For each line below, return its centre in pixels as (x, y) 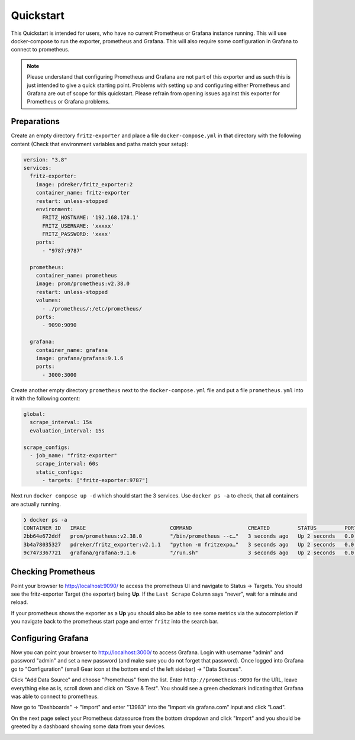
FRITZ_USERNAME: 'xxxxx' (78, 226)
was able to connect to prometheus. (55, 697)
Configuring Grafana (50, 638)
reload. (20, 602)
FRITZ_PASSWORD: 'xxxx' (77, 234)
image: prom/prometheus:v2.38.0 (83, 284)
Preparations (35, 122)
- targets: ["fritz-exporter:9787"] (95, 480)
